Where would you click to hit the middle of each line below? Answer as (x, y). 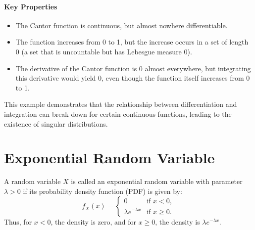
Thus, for (18, 222)
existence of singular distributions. (56, 123)
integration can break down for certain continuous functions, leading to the (118, 114)
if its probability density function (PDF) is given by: (102, 191)
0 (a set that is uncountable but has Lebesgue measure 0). (104, 51)
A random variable (32, 181)
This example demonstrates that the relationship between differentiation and (121, 104)
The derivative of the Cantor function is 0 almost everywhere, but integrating (133, 68)
